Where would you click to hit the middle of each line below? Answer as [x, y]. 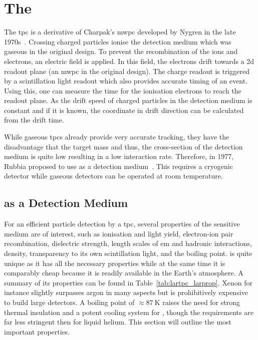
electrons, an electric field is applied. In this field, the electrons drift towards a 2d [129, 61]
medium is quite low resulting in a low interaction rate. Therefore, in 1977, [119, 156]
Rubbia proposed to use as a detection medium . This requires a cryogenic [118, 166]
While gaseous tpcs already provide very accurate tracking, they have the [117, 137]
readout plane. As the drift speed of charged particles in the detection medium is [128, 100]
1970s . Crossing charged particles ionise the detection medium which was [118, 41]
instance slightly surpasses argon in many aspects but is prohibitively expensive [126, 292]
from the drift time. [34, 120]
